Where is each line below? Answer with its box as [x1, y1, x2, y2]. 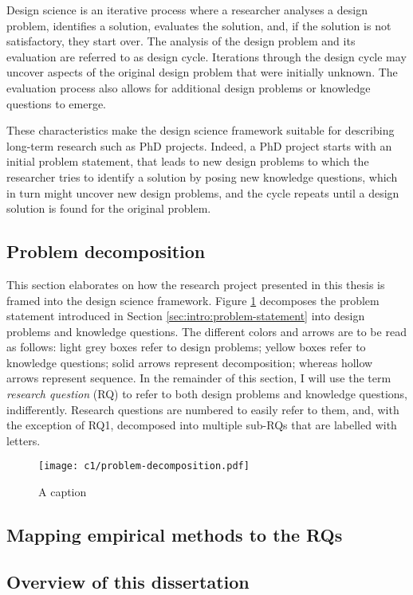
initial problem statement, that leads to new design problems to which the [6, 153, 369, 170]
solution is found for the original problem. [6, 200, 211, 217]
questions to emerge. [6, 95, 107, 112]
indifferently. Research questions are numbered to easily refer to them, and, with [6, 401, 399, 417]
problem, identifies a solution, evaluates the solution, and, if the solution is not [6, 17, 391, 33]
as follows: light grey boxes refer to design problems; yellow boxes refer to [6, 339, 366, 355]
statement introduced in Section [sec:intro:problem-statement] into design [6, 307, 365, 324]
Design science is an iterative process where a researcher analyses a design [6, 2, 368, 18]
